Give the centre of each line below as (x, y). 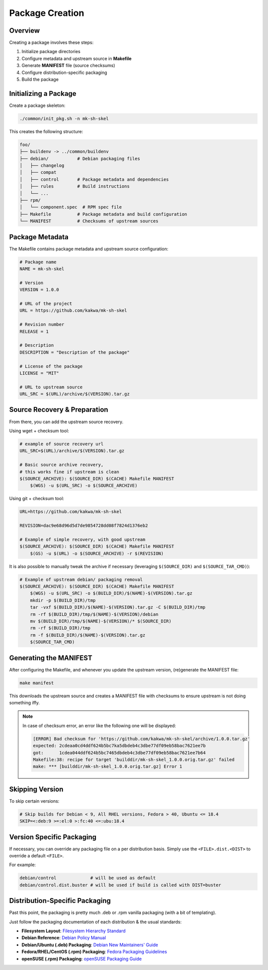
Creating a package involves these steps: (51, 43)
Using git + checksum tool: (37, 499)
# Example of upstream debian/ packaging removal (81, 579)
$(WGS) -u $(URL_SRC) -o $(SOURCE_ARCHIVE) (84, 486)
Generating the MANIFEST (51, 658)
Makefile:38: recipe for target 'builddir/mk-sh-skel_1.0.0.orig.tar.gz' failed (134, 759)
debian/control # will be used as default (88, 878)
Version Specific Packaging (53, 837)
